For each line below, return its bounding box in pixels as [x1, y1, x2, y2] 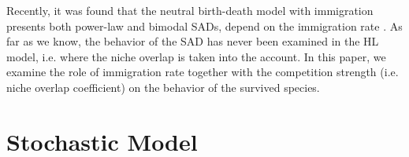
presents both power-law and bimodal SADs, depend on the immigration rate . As [6, 17, 403, 34]
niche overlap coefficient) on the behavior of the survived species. [6, 78, 320, 95]
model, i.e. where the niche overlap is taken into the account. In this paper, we [6, 48, 386, 64]
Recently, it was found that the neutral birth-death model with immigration [6, 2, 374, 18]
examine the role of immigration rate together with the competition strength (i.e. [6, 64, 399, 80]
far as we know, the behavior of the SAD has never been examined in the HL [6, 33, 379, 49]
